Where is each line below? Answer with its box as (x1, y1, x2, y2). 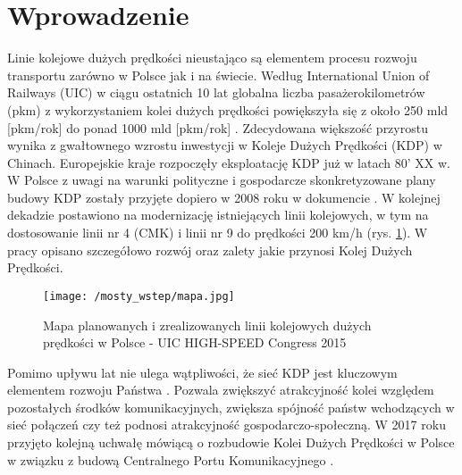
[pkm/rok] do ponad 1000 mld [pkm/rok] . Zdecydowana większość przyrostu (7, 118, 428, 137)
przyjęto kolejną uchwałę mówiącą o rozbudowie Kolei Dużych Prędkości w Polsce (7, 433, 455, 452)
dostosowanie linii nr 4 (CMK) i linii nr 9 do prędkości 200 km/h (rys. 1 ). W (7, 223, 428, 242)
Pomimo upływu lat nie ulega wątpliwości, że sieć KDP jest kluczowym (7, 362, 398, 381)
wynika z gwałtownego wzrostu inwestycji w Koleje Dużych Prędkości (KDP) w (7, 136, 442, 154)
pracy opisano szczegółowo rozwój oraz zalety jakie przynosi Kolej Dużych (7, 240, 413, 259)
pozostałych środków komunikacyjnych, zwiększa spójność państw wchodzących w (7, 397, 455, 416)
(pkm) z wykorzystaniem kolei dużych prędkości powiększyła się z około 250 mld (7, 100, 449, 119)
